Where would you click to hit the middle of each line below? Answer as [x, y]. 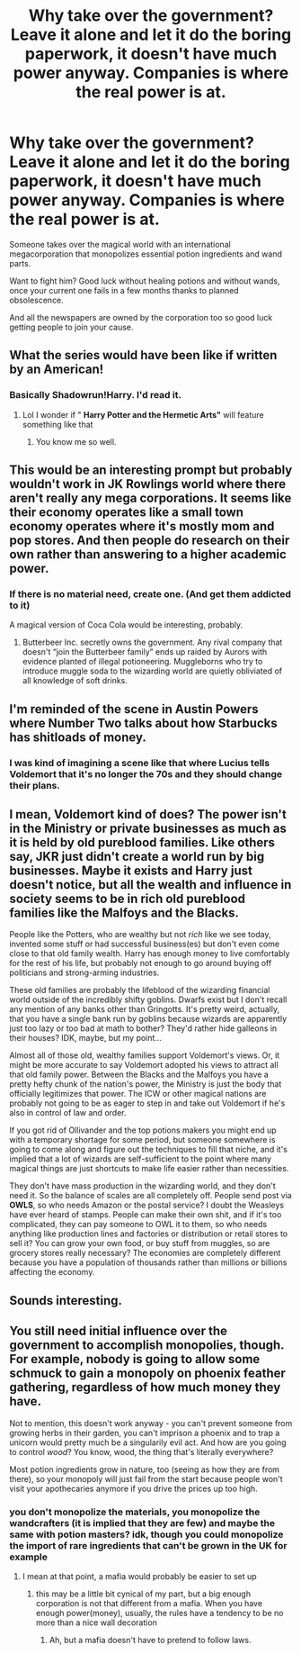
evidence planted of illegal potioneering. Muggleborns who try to [142, 662]
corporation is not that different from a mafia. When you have [149, 1603]
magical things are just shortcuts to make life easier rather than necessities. [149, 1169]
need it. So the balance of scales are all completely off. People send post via [150, 1196]
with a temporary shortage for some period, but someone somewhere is [142, 1140]
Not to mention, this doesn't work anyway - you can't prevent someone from [151, 1423]
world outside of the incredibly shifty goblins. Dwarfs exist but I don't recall [148, 999]
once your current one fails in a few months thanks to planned [124, 290]
